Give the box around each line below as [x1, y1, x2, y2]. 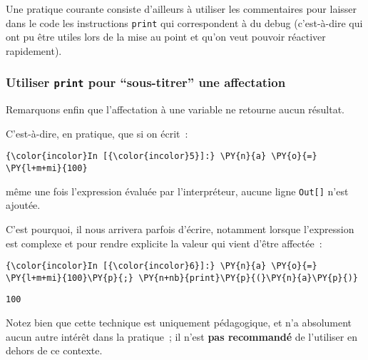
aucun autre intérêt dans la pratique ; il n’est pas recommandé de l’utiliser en [6, 329, 357, 344]
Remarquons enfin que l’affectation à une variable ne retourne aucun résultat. [6, 102, 345, 117]
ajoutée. [6, 197, 41, 212]
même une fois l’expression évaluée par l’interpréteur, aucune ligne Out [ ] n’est [6, 183, 349, 198]
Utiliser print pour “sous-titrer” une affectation [6, 73, 286, 91]
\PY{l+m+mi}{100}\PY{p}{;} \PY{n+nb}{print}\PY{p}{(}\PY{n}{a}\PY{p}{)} [6, 272, 358, 283]
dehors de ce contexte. [6, 343, 103, 358]
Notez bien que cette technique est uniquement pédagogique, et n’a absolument [6, 315, 352, 330]
